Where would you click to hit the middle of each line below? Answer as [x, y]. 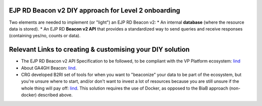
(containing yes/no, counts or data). [45, 36]
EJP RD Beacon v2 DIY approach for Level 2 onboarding [95, 10]
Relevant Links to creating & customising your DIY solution [99, 50]
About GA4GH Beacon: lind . [49, 68]
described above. [55, 95]
